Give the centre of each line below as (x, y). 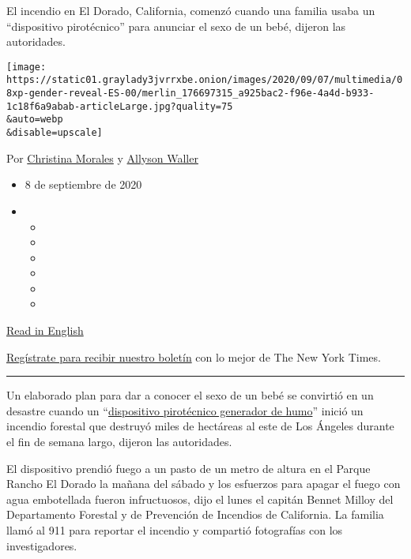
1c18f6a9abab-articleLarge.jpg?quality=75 (120, 106)
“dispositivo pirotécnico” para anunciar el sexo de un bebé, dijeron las (176, 26)
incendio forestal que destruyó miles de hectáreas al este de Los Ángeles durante (200, 426)
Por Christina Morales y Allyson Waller (102, 158)
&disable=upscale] (55, 133)
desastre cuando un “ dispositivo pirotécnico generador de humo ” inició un (185, 410)
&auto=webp (35, 120)
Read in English (45, 330)
